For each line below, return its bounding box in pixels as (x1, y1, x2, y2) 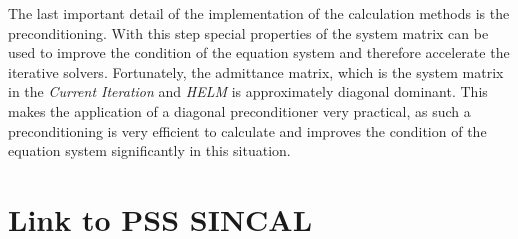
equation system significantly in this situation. (8, 140, 291, 161)
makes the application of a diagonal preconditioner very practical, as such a (8, 100, 471, 121)
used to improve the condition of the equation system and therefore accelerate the (8, 42, 510, 63)
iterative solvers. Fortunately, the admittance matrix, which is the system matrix (8, 61, 504, 82)
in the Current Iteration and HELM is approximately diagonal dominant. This (8, 81, 488, 102)
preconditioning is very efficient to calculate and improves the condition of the (8, 120, 487, 141)
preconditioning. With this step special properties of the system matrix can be (8, 22, 489, 43)
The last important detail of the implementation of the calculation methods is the (8, 3, 510, 23)
